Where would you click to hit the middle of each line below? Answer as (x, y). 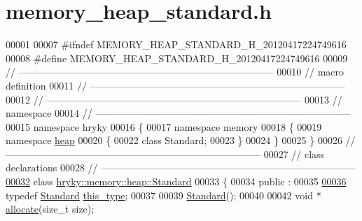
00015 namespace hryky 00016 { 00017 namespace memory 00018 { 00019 (164, 126)
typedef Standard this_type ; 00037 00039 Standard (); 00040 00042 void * (163, 195)
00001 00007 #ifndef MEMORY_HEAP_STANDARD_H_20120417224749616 (176, 44)
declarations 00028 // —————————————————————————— (181, 167)
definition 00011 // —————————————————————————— (175, 85)
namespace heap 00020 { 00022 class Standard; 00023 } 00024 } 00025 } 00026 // (181, 140)
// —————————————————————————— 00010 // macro (175, 72)
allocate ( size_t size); (50, 209)
